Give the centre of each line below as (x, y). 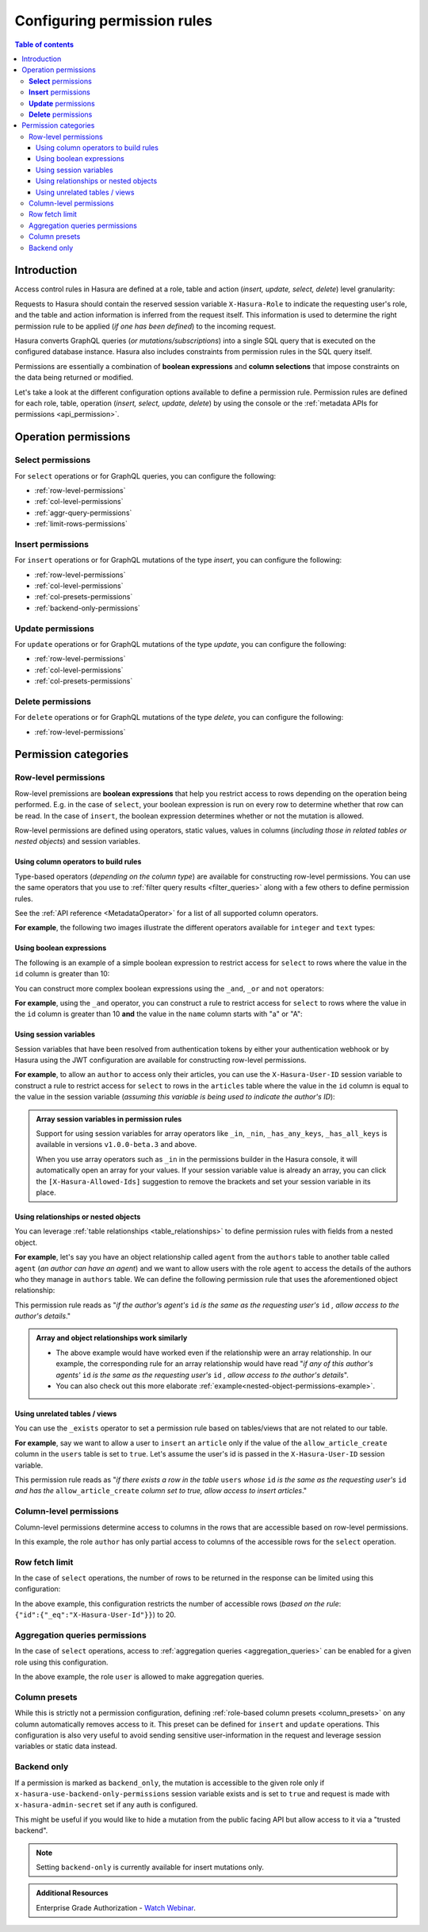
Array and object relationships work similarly (112, 1338)
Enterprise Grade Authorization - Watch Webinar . (116, 1907)
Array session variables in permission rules (109, 1118)
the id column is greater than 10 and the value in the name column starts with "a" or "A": (159, 1014)
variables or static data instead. (66, 1746)
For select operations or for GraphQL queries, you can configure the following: (145, 475)
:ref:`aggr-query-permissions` (83, 513)
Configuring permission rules (114, 21)
